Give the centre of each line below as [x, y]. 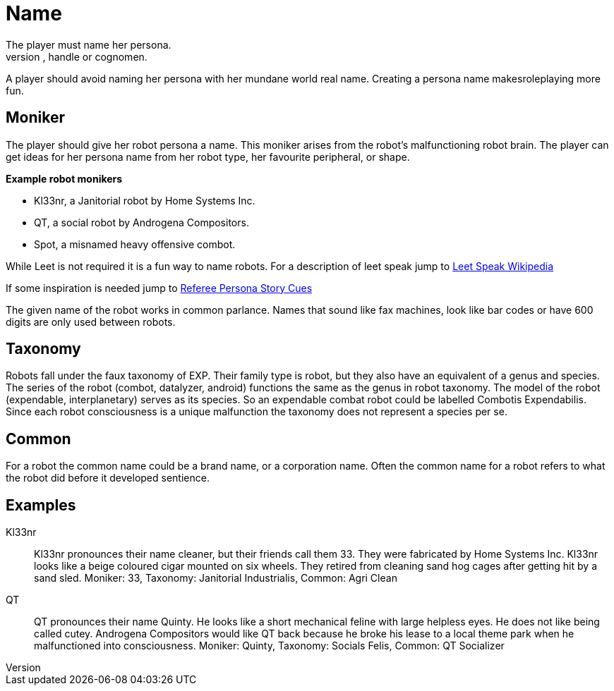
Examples [41, 505]
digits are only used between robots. [91, 322]
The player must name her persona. [89, 44]
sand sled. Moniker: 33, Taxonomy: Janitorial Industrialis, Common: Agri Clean [216, 578]
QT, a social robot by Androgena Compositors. [142, 222]
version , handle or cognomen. [77, 56]
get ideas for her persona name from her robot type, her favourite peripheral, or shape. [208, 157]
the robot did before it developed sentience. [108, 478]
